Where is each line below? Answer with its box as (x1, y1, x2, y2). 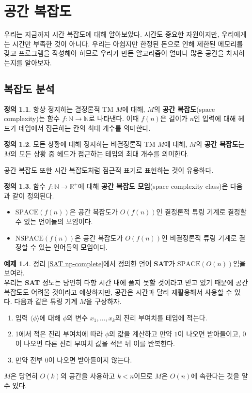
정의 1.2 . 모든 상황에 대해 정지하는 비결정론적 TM (4, 139, 156, 149)
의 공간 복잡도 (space (154, 104, 215, 114)
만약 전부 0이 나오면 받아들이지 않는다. (15, 354, 132, 364)
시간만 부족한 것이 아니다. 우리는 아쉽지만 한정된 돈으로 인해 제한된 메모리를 (12, 38, 243, 48)
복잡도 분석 (4, 81, 55, 96)
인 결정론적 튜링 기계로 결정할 (156, 207, 247, 217)
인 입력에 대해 (194, 113, 236, 123)
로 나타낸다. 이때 (88, 113, 139, 123)
